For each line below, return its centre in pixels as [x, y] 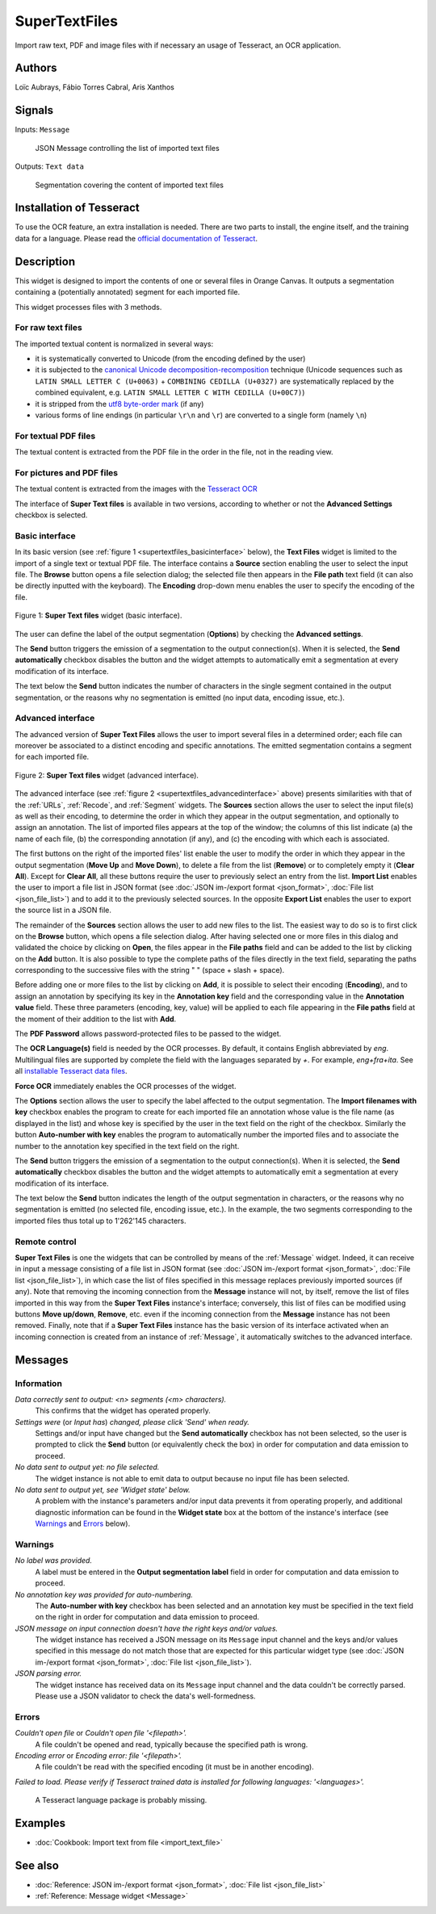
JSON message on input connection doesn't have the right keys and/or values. [147, 1628]
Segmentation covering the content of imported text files [129, 185]
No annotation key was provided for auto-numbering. [104, 1594]
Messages [42, 1360]
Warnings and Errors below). [83, 1524]
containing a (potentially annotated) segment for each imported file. [128, 292]
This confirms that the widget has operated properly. [123, 1411]
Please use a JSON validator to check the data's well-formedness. [145, 1696]
